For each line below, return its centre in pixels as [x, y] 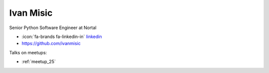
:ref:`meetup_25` [39, 62]
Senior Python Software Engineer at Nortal [53, 28]
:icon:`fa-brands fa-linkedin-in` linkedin [62, 36]
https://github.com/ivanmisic [51, 43]
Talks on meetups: [28, 52]
